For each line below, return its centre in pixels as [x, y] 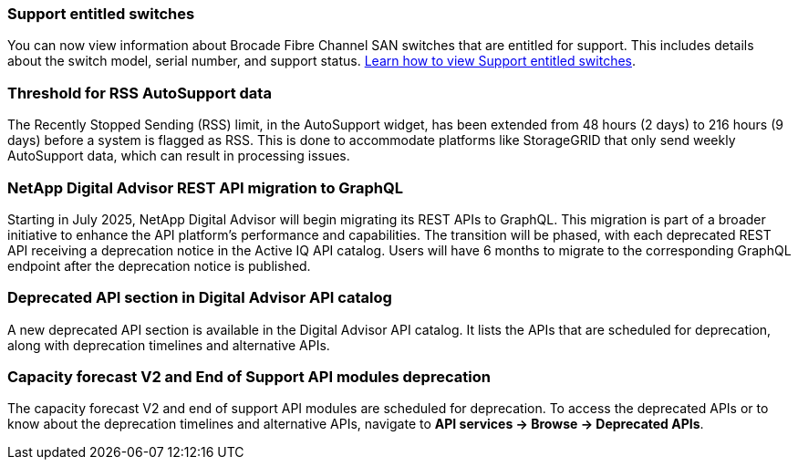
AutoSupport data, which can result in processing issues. [179, 156]
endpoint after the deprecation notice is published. [159, 265]
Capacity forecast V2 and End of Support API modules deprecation [249, 377]
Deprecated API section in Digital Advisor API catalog [200, 298]
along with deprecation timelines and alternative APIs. [169, 345]
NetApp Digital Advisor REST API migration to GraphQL [206, 187]
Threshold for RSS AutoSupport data [140, 93]
